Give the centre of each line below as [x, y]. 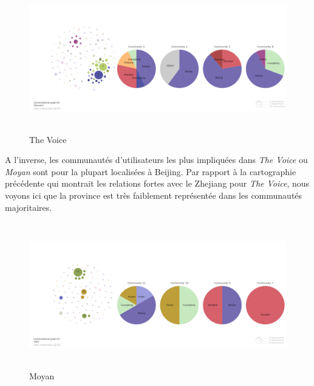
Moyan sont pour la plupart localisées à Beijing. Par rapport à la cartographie [151, 171]
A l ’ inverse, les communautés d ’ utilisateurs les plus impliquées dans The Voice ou [156, 160]
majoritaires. [29, 207]
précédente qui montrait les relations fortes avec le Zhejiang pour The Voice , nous [157, 183]
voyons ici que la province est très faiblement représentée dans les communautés [154, 195]
